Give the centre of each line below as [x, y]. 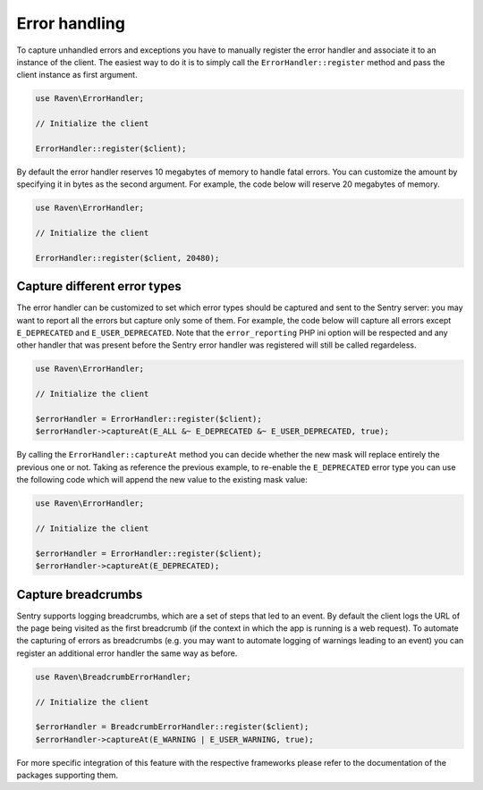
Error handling [71, 23]
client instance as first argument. [77, 75]
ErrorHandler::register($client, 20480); [127, 258]
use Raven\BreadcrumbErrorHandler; [113, 677]
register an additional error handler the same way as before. [127, 653]
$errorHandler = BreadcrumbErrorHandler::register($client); [172, 727]
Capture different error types [99, 286]
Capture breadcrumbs [80, 594]
